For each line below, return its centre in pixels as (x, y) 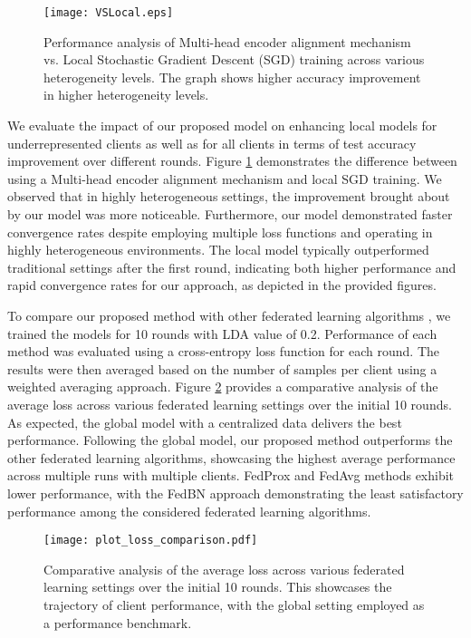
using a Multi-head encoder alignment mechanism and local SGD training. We (225, 178)
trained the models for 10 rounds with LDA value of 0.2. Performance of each (222, 333)
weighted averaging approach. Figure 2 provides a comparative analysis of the (223, 387)
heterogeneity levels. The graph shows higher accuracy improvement (232, 77)
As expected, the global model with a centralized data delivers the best (205, 422)
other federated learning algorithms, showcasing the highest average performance (231, 457)
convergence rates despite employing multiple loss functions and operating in (220, 232)
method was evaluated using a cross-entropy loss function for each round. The (223, 351)
